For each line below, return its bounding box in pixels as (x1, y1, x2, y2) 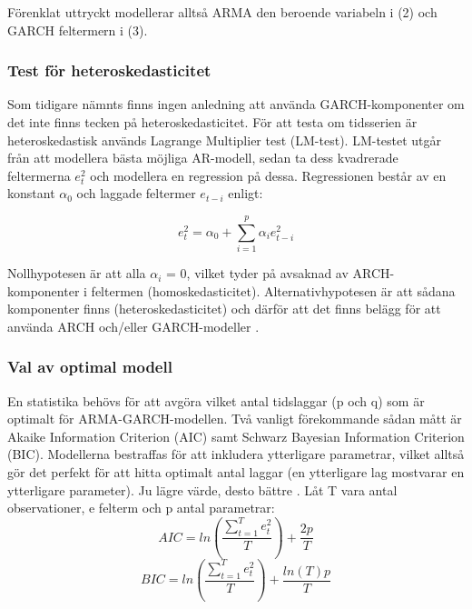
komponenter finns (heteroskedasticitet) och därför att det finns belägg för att (7, 299, 441, 318)
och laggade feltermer (76, 184, 196, 203)
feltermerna (7, 165, 71, 185)
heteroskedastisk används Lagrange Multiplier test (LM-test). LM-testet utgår (7, 130, 442, 149)
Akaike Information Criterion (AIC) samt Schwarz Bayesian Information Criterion (7, 426, 465, 445)
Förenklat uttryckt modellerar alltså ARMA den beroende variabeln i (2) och (7, 3, 438, 21)
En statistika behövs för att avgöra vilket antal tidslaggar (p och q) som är (7, 391, 425, 410)
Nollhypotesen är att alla (7, 264, 146, 283)
